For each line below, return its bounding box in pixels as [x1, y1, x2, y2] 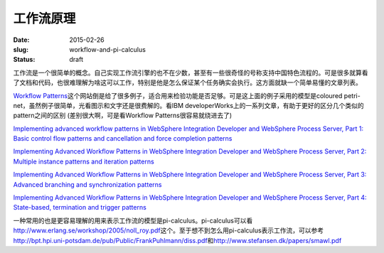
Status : [13, 55, 36, 64]
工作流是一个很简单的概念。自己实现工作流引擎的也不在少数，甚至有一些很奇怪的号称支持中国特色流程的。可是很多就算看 [13, 68, 368, 77]
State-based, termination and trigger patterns [13, 203, 147, 212]
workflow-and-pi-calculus [69, 45, 146, 53]
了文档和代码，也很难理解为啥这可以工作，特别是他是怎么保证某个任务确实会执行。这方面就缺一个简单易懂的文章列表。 [13, 78, 362, 87]
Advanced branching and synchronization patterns [13, 180, 162, 188]
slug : [13, 45, 28, 53]
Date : [13, 36, 30, 44]
